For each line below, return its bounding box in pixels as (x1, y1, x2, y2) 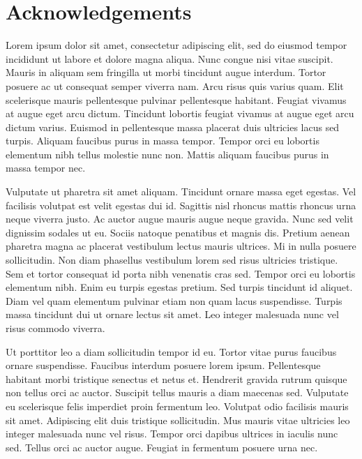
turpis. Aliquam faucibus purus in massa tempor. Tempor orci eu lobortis (6, 133, 319, 148)
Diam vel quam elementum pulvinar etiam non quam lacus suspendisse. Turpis (6, 293, 342, 308)
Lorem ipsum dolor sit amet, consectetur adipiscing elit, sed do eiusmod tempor (6, 38, 347, 52)
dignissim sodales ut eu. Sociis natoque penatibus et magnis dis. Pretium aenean (6, 225, 350, 239)
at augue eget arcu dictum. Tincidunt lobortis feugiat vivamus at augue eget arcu (6, 106, 354, 121)
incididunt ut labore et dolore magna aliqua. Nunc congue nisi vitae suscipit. (6, 51, 333, 66)
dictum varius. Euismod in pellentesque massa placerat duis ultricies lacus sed (6, 119, 340, 134)
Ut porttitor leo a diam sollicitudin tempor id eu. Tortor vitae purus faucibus (6, 344, 337, 359)
